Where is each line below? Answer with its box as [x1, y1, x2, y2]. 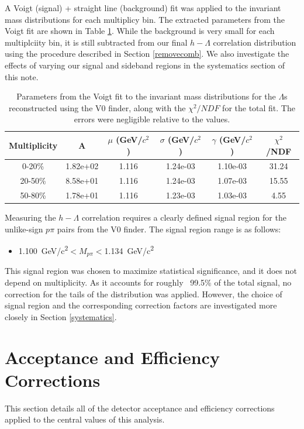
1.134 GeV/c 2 [104, 243, 154, 256]
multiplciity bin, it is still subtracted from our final [5, 36, 188, 48]
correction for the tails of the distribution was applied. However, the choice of [5, 287, 282, 300]
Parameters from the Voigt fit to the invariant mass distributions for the [16, 90, 276, 102]
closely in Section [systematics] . [5, 310, 117, 322]
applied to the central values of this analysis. [5, 413, 165, 425]
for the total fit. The [222, 101, 295, 114]
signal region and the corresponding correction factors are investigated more [5, 299, 277, 311]
